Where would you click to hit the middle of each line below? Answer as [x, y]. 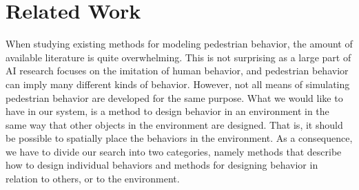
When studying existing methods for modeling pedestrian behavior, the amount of [179, 44]
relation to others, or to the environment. [93, 179]
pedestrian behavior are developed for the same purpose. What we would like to [174, 97]
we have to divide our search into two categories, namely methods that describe [174, 151]
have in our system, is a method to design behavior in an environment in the [167, 111]
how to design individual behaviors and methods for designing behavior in [162, 165]
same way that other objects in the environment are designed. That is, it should [174, 124]
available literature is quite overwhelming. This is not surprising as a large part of [178, 57]
